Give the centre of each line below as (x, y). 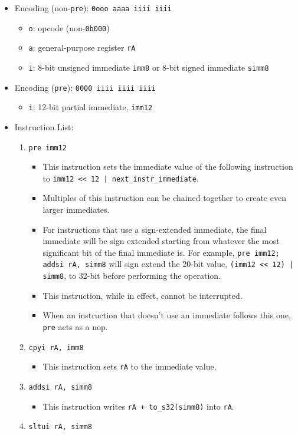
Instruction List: (44, 126)
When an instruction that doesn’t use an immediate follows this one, (167, 315)
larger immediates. (76, 210)
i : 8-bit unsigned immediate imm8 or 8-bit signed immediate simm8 (149, 67)
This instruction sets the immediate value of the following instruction (168, 167)
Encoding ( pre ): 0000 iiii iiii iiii (85, 87)
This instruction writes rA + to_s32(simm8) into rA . (138, 406)
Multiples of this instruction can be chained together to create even (164, 198)
